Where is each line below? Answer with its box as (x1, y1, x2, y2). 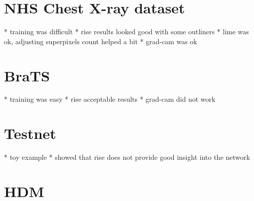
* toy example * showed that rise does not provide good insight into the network (4, 152, 250, 162)
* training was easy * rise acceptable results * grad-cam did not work (4, 94, 216, 104)
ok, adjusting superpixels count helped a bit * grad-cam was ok (4, 36, 197, 46)
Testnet (4, 123, 56, 143)
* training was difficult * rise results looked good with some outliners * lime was (4, 26, 249, 37)
